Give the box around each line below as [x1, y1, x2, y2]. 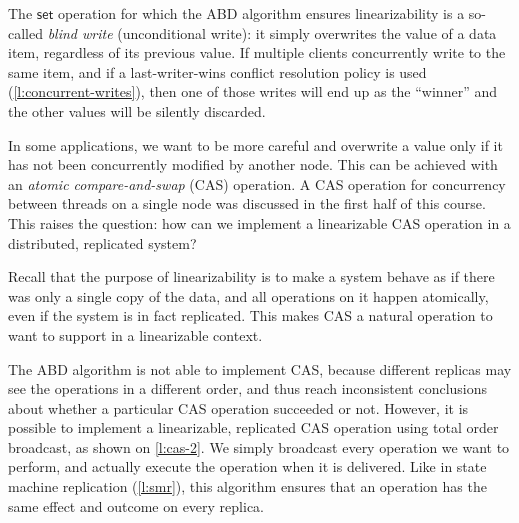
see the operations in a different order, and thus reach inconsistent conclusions [8, 378, 488, 399]
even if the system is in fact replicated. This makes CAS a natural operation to [8, 305, 493, 326]
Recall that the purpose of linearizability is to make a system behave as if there [8, 266, 495, 287]
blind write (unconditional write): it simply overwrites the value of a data [47, 22, 497, 43]
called [8, 22, 43, 43]
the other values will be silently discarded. [8, 100, 266, 121]
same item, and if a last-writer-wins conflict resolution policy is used [8, 61, 427, 82]
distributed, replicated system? [8, 232, 197, 253]
